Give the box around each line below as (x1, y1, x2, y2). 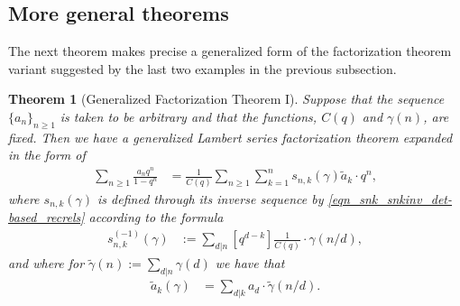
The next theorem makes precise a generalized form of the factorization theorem (8, 42, 452, 60)
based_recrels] (8, 208, 85, 227)
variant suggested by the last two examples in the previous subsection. (8, 59, 397, 78)
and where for (8, 254, 85, 273)
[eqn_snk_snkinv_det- (327, 189, 453, 208)
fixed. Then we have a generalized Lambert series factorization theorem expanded (8, 127, 453, 146)
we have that (215, 254, 285, 273)
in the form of (8, 145, 86, 164)
